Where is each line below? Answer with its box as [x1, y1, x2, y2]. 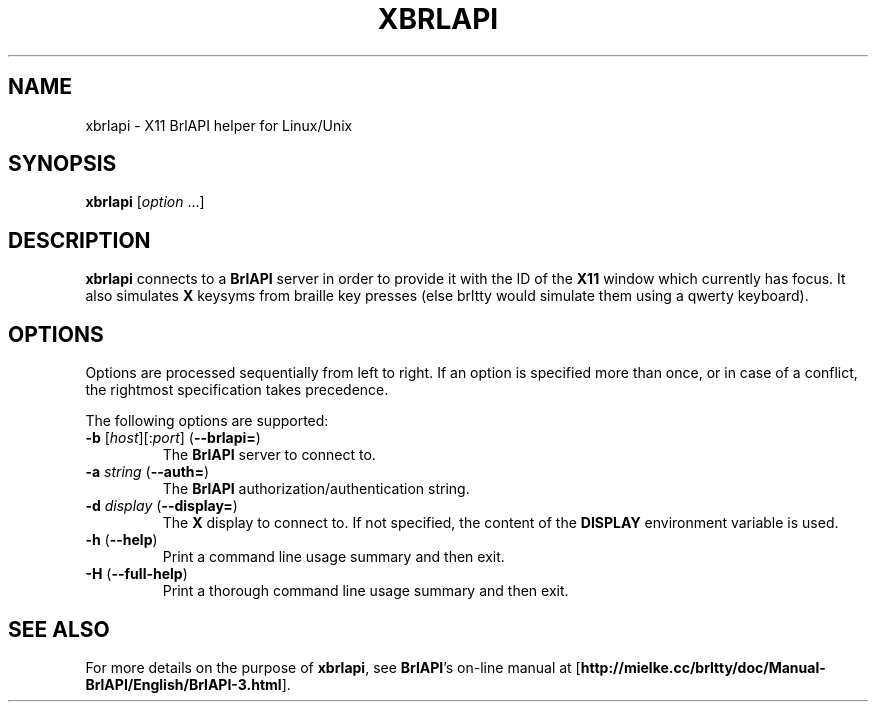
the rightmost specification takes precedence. [85, 381, 389, 399]
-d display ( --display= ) [85, 497, 238, 515]
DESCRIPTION [8, 227, 151, 253]
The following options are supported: [85, 412, 329, 430]
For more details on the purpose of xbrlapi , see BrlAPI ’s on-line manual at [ [85, 658, 581, 676]
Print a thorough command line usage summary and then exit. [162, 582, 569, 600]
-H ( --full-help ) [85, 565, 188, 583]
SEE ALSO [8, 616, 110, 642]
